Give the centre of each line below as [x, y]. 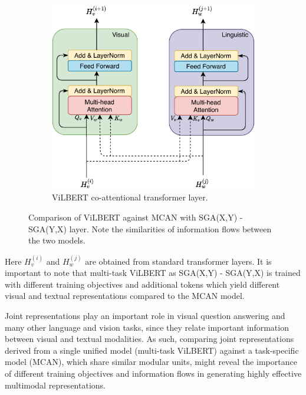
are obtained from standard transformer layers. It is [178, 261]
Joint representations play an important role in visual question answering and [145, 315]
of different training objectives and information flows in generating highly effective [153, 373]
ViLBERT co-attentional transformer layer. [130, 197]
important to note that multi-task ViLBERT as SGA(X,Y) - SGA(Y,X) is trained [153, 273]
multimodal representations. [55, 385]
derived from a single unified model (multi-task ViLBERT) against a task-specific [152, 350]
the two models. [57, 240]
